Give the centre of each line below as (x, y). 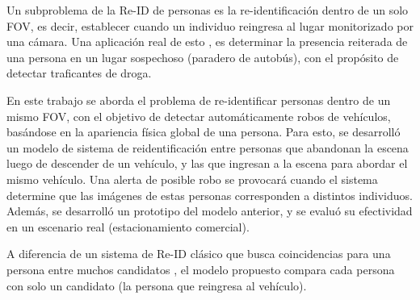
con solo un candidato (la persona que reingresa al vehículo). (157, 285)
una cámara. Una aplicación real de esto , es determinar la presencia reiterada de (207, 42)
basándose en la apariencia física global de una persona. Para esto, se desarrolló (204, 132)
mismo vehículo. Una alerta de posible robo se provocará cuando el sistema (192, 179)
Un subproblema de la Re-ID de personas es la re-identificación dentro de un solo (208, 10)
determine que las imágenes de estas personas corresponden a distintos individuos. (210, 195)
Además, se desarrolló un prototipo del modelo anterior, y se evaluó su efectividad (210, 211)
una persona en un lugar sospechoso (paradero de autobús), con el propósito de (203, 57)
